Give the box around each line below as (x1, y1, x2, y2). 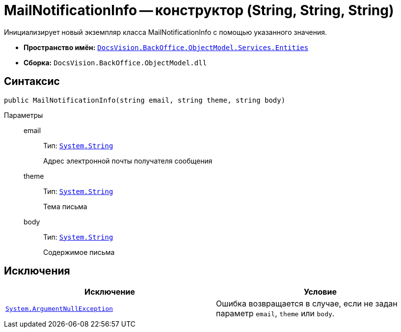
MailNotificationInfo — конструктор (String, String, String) (4, 2, 394, 19)
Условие (304, 287, 337, 297)
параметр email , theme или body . (216, 308, 335, 319)
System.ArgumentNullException (5, 304, 113, 312)
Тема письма (43, 202, 87, 211)
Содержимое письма (43, 248, 115, 256)
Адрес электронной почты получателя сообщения (43, 156, 213, 165)
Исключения (4, 265, 70, 277)
